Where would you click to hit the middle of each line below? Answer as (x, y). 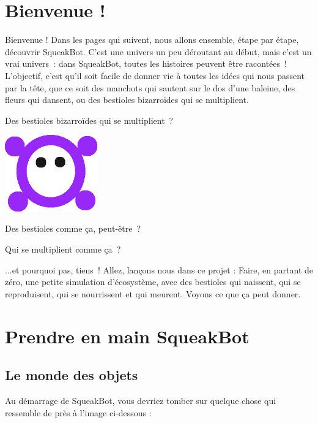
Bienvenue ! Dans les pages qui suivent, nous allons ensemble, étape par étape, (152, 40)
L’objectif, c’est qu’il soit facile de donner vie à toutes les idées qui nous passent (155, 75)
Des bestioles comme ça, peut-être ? (73, 228)
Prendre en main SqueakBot (127, 336)
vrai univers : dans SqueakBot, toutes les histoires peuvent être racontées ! (146, 63)
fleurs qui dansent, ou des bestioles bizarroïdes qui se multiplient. (127, 100)
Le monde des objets (72, 375)
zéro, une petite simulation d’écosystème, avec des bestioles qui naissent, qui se (153, 282)
